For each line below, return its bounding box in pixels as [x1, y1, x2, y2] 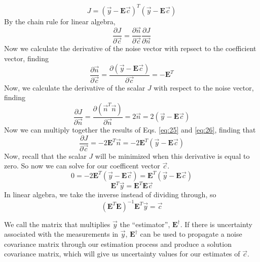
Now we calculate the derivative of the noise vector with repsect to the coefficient [4, 43, 256, 54]
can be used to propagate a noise [140, 229, 242, 239]
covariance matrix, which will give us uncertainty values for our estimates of [4, 248, 240, 259]
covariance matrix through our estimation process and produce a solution [4, 238, 232, 249]
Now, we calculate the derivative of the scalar [4, 82, 145, 93]
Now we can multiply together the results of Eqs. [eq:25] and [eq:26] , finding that [4, 124, 256, 135]
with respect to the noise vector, [154, 82, 254, 93]
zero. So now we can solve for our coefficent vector [4, 160, 160, 171]
